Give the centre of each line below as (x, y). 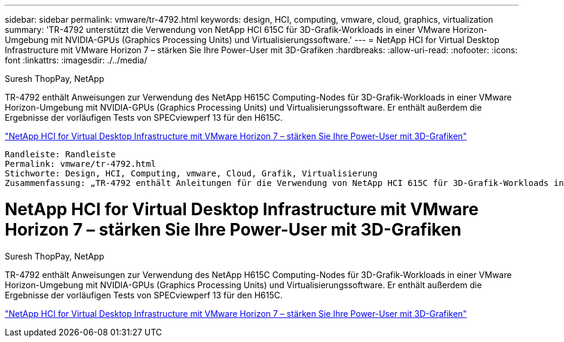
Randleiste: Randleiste (60, 154)
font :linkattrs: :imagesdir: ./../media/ (76, 60)
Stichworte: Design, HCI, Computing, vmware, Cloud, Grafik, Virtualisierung (191, 173)
